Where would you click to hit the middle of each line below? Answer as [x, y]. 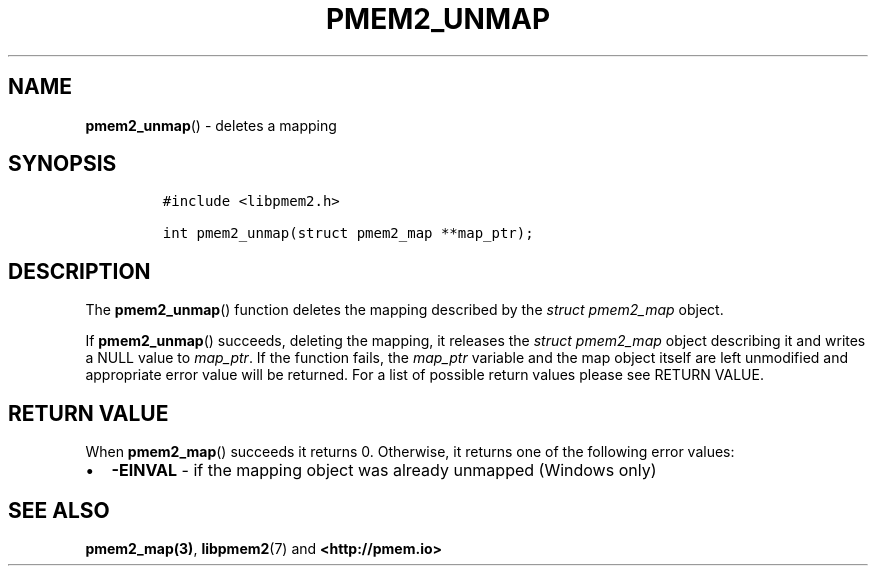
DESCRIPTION [79, 271]
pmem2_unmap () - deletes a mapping [211, 125]
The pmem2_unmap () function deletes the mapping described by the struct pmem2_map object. [404, 310]
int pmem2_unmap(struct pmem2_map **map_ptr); [348, 233]
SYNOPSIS [62, 164]
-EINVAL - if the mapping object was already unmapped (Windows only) [384, 470]
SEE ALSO [59, 510]
